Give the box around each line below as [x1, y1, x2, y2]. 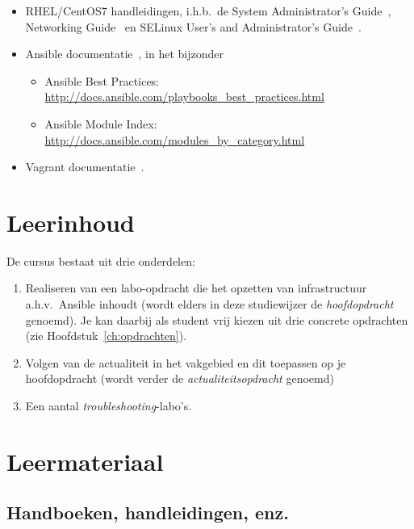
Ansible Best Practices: [44, 72, 160, 89]
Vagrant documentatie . [25, 158, 144, 175]
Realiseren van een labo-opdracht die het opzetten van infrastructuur [25, 279, 367, 296]
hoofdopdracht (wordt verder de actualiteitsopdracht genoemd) [25, 370, 334, 387]
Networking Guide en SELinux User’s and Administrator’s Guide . [25, 18, 362, 35]
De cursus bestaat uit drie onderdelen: [6, 252, 195, 269]
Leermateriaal [6, 444, 164, 477]
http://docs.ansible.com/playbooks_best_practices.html [44, 88, 324, 105]
